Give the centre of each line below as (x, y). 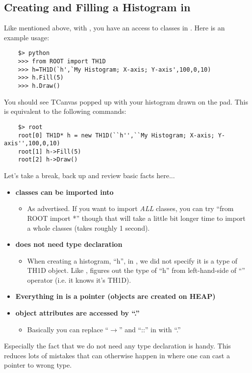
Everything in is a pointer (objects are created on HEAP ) (115, 296)
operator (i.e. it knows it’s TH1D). (79, 280)
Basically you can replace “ (68, 329)
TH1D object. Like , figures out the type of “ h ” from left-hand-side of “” (136, 270)
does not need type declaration (69, 244)
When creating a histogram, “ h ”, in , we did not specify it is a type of (132, 260)
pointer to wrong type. (38, 365)
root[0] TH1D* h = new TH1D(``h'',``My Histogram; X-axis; (116, 135)
